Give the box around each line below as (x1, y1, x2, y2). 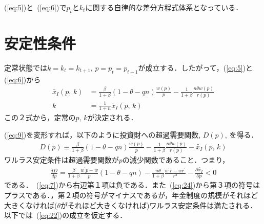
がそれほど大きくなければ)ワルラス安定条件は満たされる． (60, 199, 257, 210)
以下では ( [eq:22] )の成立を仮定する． (4, 210, 127, 220)
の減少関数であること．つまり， (122, 154, 230, 165)
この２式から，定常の (4, 112, 76, 123)
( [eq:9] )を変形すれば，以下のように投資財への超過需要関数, (4, 129, 201, 140)
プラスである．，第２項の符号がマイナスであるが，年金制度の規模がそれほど (4, 190, 258, 200)
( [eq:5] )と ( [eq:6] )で (4, 2, 67, 12)
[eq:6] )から (7, 74, 41, 84)
